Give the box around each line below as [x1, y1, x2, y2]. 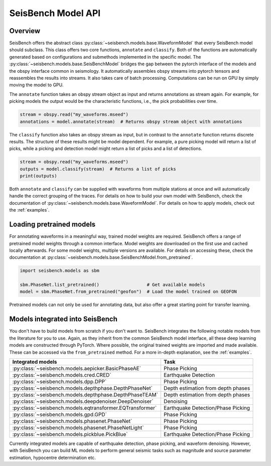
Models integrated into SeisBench [9, 315, 118, 324]
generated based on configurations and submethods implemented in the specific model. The [9, 54, 201, 60]
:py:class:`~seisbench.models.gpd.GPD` [12, 411, 107, 418]
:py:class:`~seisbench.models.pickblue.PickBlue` [12, 430, 128, 437]
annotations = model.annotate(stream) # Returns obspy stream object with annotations [20, 118, 242, 124]
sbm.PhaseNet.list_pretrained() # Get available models [20, 282, 205, 288]
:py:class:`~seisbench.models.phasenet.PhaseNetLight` [12, 424, 144, 431]
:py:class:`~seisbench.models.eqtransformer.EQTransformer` [12, 404, 157, 411]
